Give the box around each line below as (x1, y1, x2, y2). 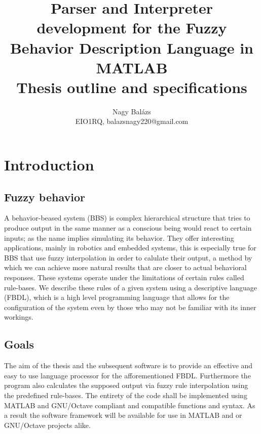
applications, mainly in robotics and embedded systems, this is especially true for (4, 242, 256, 253)
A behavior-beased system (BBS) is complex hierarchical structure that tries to (4, 212, 250, 223)
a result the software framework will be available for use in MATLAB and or (4, 410, 242, 420)
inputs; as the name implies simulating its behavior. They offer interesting (4, 232, 234, 243)
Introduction (4, 154, 94, 175)
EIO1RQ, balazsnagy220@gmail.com (75, 116, 189, 126)
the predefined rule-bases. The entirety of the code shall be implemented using (4, 389, 247, 400)
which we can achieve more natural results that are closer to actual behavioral (4, 262, 247, 273)
